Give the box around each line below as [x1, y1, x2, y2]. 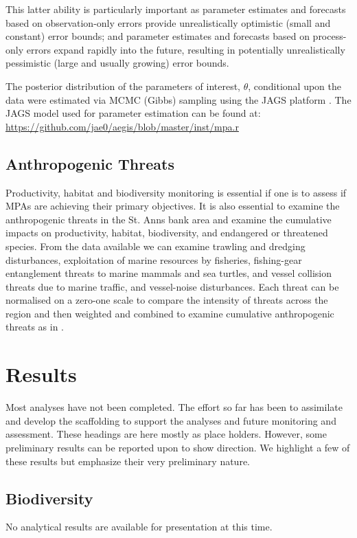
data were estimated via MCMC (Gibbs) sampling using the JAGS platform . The [5, 92, 352, 107]
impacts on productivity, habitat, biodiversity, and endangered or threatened [5, 225, 328, 240]
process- [312, 29, 347, 43]
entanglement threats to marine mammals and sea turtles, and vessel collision [5, 266, 332, 280]
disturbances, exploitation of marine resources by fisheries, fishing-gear [5, 252, 302, 267]
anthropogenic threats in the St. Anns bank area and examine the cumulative [5, 212, 332, 226]
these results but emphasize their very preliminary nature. [5, 453, 250, 468]
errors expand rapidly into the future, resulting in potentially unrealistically [26, 42, 345, 56]
